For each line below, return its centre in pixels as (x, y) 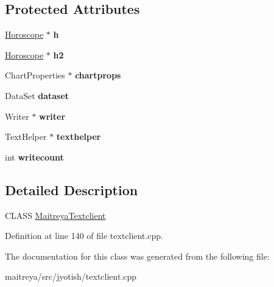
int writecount (34, 157)
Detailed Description (72, 189)
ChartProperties (35, 75)
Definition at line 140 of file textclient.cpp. (84, 236)
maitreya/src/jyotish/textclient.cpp (71, 276)
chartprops (98, 75)
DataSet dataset (37, 95)
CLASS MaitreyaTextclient (55, 215)
